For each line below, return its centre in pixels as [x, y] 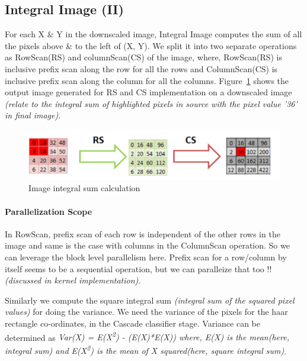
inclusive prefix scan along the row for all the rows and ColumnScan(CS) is [141, 68]
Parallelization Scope [49, 211]
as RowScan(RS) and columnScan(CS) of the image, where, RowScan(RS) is [144, 57]
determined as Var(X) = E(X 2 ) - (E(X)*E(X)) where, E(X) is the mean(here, [147, 336]
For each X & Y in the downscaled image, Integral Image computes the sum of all [153, 34]
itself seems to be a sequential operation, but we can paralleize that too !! [138, 268]
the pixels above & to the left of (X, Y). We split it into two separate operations [151, 45]
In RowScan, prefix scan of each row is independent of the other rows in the [143, 233]
